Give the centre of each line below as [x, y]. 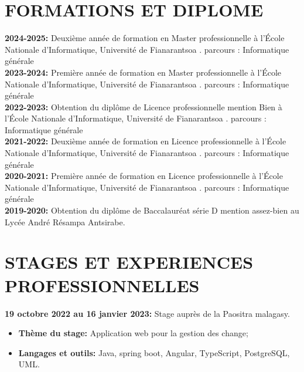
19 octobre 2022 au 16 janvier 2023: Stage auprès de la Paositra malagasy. [147, 313]
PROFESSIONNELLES [102, 285]
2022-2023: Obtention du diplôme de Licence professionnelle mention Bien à [144, 106]
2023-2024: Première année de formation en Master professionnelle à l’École [143, 72]
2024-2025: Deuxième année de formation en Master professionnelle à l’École [145, 38]
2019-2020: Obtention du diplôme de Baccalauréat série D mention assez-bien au [152, 210]
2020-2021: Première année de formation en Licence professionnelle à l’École [144, 176]
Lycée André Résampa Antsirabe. [65, 221]
